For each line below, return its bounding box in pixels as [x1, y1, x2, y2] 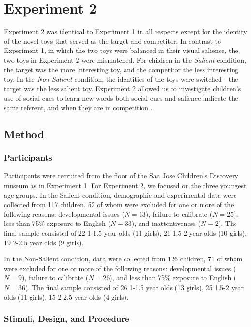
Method [4, 126, 44, 141]
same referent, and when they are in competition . [4, 102, 153, 112]
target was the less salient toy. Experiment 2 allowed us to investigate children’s [4, 83, 241, 93]
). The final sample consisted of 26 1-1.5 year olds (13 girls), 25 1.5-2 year [25, 282, 244, 292]
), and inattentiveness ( [131, 218, 201, 228]
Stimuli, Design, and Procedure [4, 312, 129, 325]
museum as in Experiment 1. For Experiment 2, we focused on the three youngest [4, 180, 247, 190]
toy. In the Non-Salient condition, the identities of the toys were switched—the [4, 74, 238, 84]
